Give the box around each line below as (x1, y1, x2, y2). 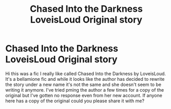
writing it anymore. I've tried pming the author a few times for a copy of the (5, 86, 164, 93)
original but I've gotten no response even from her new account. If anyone (5, 92, 163, 98)
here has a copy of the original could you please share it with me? (5, 98, 145, 104)
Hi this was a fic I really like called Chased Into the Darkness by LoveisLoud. (5, 70, 166, 77)
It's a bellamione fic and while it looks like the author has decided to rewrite (5, 76, 165, 82)
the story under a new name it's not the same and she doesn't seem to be (5, 81, 162, 88)
